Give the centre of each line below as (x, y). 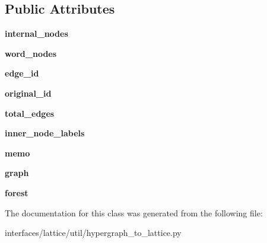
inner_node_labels (45, 133)
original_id (28, 93)
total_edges (30, 113)
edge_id (22, 73)
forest (17, 192)
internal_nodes (36, 33)
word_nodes (31, 53)
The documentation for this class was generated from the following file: (134, 212)
